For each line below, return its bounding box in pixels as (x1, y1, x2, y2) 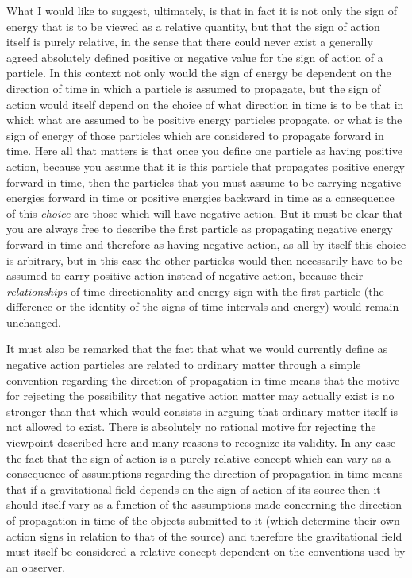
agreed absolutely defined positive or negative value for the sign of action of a (6, 48, 383, 65)
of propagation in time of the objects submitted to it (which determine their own (6, 512, 400, 528)
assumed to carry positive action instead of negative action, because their (6, 267, 364, 284)
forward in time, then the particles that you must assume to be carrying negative (6, 173, 402, 190)
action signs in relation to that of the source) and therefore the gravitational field (6, 527, 402, 544)
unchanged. (6, 313, 61, 330)
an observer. (6, 558, 66, 575)
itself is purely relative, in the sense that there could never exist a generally (6, 33, 373, 50)
